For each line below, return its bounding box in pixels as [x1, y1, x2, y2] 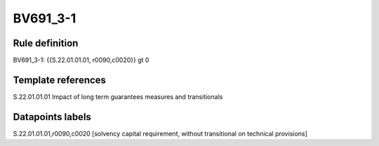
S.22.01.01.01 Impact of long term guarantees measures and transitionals [13, 92, 223, 101]
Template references [13, 74, 107, 86]
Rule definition [13, 37, 79, 49]
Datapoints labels [13, 111, 91, 123]
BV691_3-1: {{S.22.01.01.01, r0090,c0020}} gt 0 [13, 56, 149, 65]
